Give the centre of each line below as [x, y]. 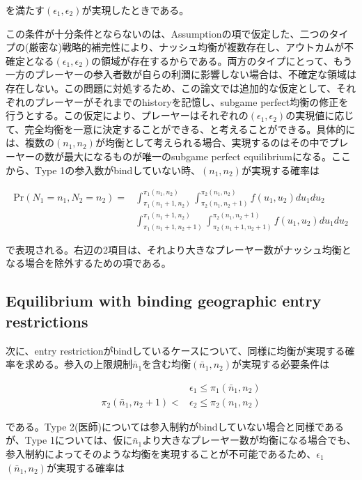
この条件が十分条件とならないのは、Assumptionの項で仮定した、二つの [167, 33]
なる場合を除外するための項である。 [88, 263]
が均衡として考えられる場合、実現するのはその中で [212, 142]
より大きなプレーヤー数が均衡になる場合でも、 [249, 440]
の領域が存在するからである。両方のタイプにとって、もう [222, 60]
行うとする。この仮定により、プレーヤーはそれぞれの [127, 115]
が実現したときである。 [135, 10]
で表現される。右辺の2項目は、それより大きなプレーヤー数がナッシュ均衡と [179, 249]
